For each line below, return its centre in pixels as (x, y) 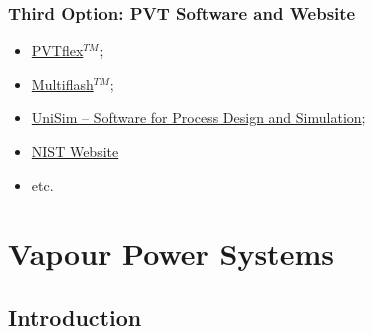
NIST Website (75, 151)
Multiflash (62, 83)
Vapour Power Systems (171, 253)
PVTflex (57, 50)
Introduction (75, 316)
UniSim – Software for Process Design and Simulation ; (198, 117)
